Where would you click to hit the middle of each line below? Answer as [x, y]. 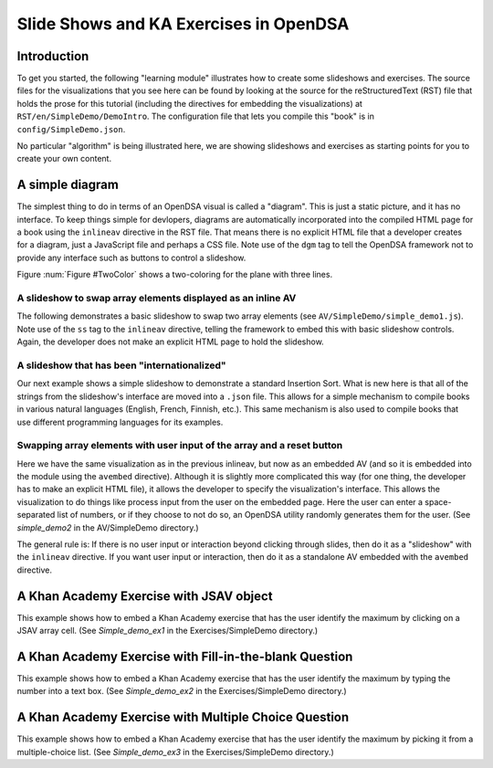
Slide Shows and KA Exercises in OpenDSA [183, 24]
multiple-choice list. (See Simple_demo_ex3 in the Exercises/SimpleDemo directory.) [175, 752]
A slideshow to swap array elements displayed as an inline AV [157, 299]
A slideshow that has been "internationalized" [122, 365]
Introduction [53, 56]
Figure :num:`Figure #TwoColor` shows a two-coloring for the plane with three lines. [175, 275]
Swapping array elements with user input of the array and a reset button [180, 446]
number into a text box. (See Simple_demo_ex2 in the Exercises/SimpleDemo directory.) [182, 691]
